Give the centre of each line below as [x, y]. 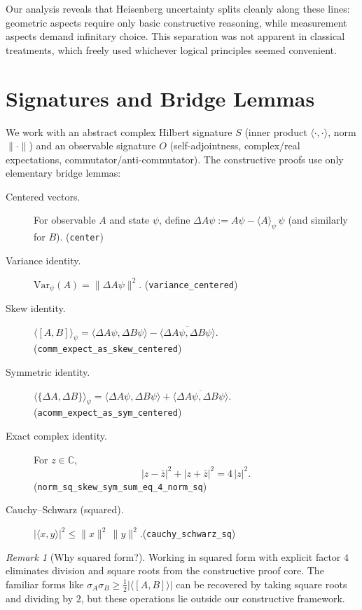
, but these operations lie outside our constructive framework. [213, 598]
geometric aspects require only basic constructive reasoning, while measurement [176, 22]
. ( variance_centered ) [188, 284]
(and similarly [318, 220]
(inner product [276, 131]
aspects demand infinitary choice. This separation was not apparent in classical [175, 36]
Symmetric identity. [48, 372]
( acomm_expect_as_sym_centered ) [108, 412]
